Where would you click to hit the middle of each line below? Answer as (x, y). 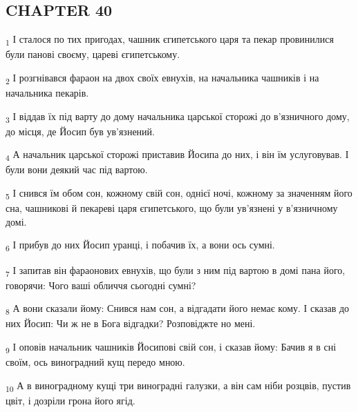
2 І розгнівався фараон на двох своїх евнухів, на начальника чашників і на (162, 78)
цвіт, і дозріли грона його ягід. (70, 400)
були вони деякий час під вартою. (77, 169)
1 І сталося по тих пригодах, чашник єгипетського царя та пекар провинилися (170, 40)
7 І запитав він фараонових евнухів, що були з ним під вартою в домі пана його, (176, 271)
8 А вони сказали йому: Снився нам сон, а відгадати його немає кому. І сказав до (178, 309)
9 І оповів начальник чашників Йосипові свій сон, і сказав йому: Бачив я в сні (171, 347)
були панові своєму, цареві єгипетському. (93, 54)
